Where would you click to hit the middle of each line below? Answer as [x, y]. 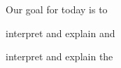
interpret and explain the [59, 56]
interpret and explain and [60, 33]
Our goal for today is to [57, 9]
